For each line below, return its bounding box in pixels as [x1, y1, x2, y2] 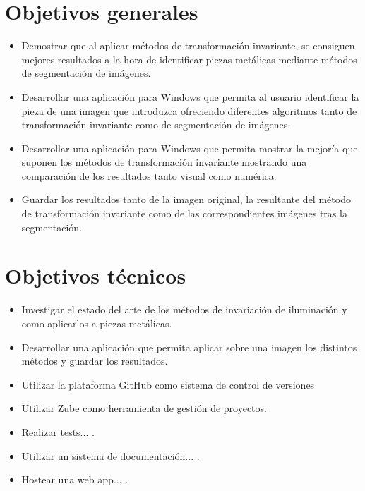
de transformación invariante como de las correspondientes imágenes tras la [21, 206, 347, 221]
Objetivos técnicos [5, 261, 186, 290]
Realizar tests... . [21, 424, 95, 439]
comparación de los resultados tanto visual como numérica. [21, 168, 277, 183]
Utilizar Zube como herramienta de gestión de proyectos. [21, 401, 267, 416]
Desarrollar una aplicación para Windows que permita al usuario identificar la [21, 89, 359, 104]
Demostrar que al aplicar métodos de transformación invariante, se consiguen [21, 38, 355, 53]
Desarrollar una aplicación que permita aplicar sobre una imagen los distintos [21, 339, 357, 354]
